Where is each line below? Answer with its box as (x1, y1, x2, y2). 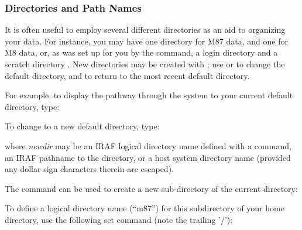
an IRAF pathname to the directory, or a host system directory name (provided (5, 151, 291, 163)
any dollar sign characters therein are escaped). (5, 163, 174, 175)
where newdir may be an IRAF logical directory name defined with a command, (5, 139, 291, 152)
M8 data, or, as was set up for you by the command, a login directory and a (5, 46, 278, 59)
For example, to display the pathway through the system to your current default (5, 89, 293, 101)
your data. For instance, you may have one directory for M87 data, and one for (5, 35, 288, 47)
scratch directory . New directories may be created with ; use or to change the (5, 58, 285, 70)
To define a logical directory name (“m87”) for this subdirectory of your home (5, 202, 284, 214)
